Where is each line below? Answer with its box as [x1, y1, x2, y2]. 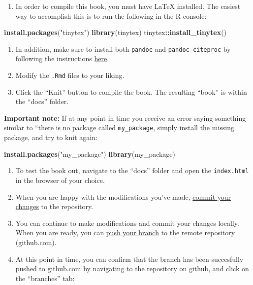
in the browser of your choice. [15, 175, 105, 185]
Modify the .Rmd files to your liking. [15, 70, 125, 80]
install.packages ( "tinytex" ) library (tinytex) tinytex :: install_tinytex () [4, 27, 227, 37]
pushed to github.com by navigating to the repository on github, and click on [15, 263, 249, 274]
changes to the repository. [15, 201, 94, 212]
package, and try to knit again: [4, 132, 97, 142]
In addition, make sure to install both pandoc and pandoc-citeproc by [15, 43, 231, 54]
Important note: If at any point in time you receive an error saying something [4, 112, 246, 123]
